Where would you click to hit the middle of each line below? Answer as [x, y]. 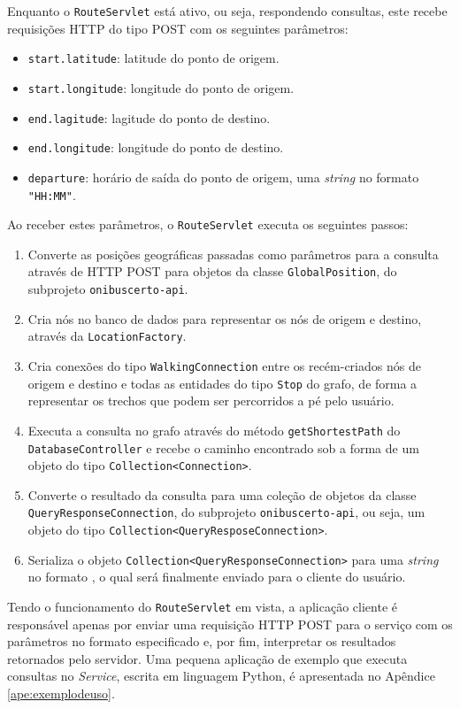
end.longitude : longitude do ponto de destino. [156, 147]
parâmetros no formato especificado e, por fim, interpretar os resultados [202, 641]
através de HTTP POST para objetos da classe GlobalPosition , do [212, 271]
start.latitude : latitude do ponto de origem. [153, 58]
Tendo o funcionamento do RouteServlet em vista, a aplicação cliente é [203, 607]
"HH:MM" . [52, 194]
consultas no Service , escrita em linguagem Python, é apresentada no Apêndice [221, 676]
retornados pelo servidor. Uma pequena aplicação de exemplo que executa [207, 658]
